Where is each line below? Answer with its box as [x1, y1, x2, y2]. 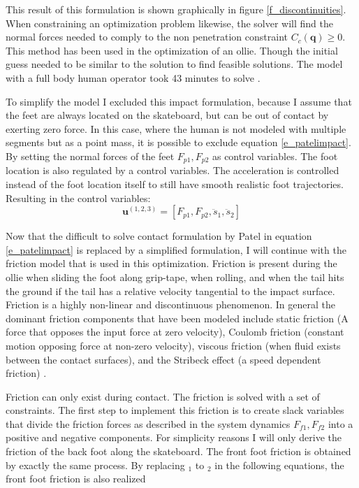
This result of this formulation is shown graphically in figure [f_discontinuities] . [6, 2, 346, 16]
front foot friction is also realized [6, 471, 146, 486]
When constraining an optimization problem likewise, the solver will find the [6, 15, 333, 30]
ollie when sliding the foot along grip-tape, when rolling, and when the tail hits [6, 269, 344, 284]
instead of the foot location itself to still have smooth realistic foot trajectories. [6, 176, 344, 191]
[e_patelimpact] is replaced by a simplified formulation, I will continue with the [6, 242, 346, 257]
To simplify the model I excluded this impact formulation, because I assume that [6, 94, 352, 108]
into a [328, 416, 353, 431]
